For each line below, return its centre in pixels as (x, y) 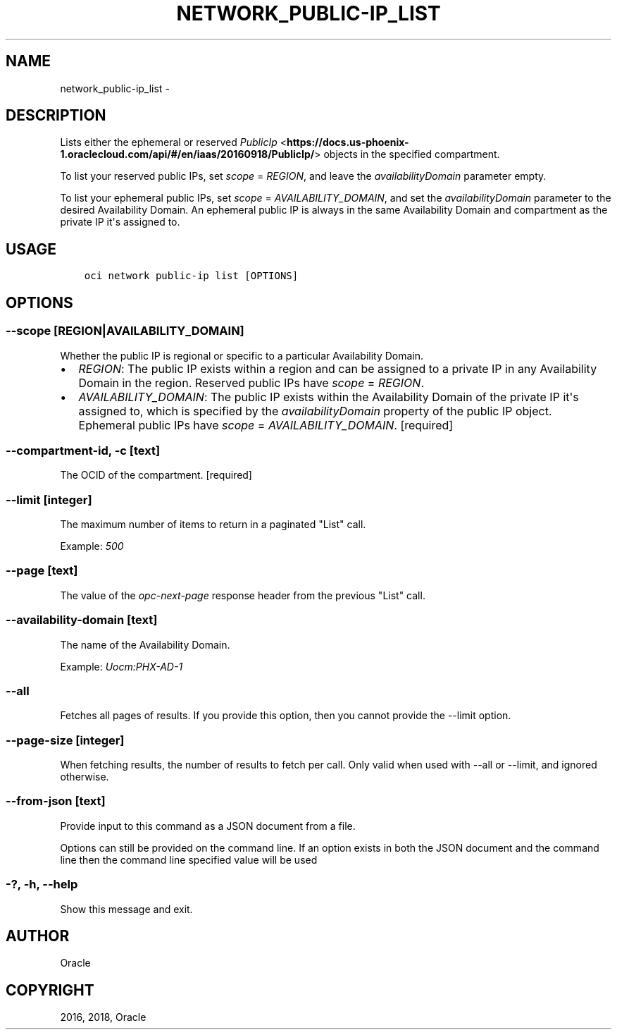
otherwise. (85, 777)
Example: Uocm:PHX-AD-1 (121, 666)
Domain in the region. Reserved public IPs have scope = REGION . (251, 382)
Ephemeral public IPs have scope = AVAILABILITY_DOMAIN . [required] (266, 425)
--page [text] (42, 571)
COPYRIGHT (50, 990)
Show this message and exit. (126, 909)
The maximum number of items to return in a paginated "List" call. (213, 524)
